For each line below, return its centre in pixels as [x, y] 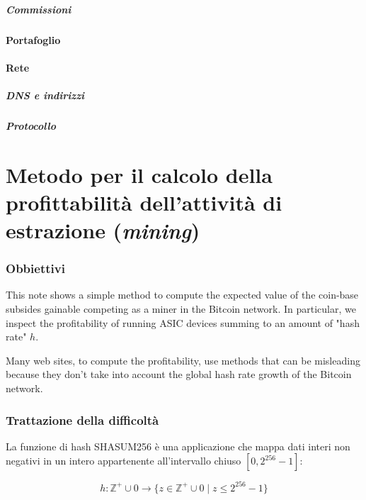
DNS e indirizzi [45, 95]
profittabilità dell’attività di [144, 202]
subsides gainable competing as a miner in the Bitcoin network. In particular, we [181, 309]
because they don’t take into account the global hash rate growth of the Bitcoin [179, 374]
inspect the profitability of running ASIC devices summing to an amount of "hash [183, 322]
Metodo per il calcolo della [139, 174]
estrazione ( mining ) [103, 230]
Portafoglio [33, 39]
